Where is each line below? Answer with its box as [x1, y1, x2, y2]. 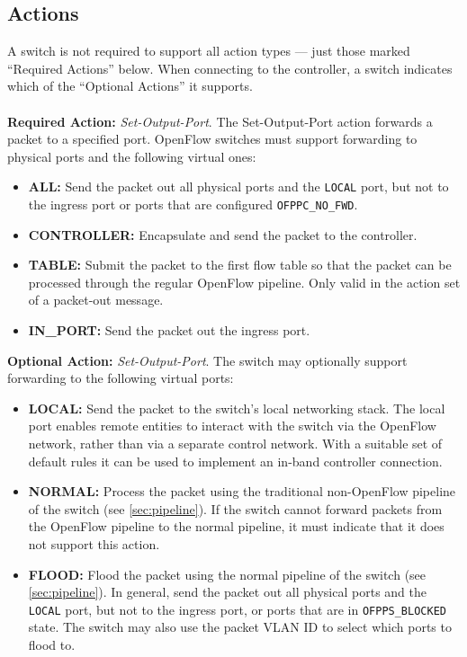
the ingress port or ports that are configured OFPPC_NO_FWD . [28, 195, 358, 214]
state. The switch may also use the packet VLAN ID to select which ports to [28, 617, 452, 636]
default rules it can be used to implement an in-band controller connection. [28, 451, 443, 470]
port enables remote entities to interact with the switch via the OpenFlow [28, 416, 436, 435]
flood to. [28, 635, 76, 654]
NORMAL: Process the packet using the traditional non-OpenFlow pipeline [28, 482, 456, 501]
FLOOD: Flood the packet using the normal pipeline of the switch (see [28, 564, 427, 583]
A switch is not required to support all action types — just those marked [7, 41, 410, 60]
